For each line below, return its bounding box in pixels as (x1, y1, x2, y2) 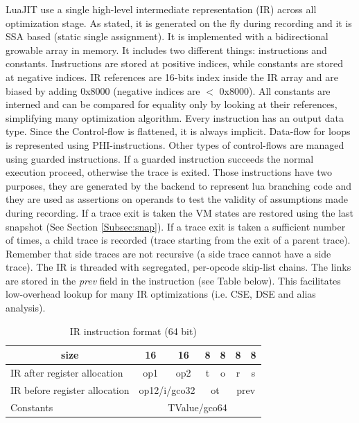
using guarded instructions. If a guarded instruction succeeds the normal (6, 151, 314, 165)
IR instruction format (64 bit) (69, 323, 197, 338)
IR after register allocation (10, 366, 123, 380)
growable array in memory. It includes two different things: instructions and (6, 42, 327, 57)
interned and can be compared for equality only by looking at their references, (6, 97, 338, 111)
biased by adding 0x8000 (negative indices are (6, 83, 200, 98)
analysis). (6, 300, 46, 315)
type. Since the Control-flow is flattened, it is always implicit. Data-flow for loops (6, 124, 351, 138)
